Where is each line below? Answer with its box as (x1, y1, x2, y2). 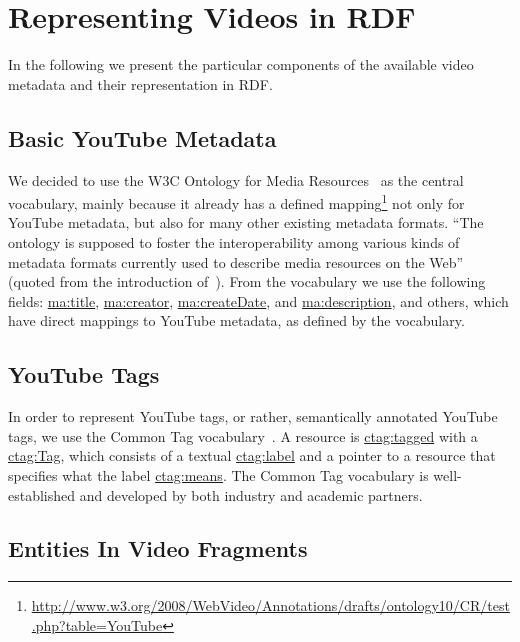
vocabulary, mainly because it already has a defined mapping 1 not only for (8, 190, 465, 213)
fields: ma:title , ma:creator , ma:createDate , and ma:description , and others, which (8, 290, 509, 311)
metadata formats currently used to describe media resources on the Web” (8, 251, 464, 272)
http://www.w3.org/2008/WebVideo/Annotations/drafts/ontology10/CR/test (31, 595, 510, 616)
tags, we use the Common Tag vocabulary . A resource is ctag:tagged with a (8, 425, 478, 446)
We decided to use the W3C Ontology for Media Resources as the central (8, 169, 464, 190)
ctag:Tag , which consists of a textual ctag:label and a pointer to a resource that (8, 445, 496, 466)
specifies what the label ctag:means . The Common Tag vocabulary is (8, 464, 429, 485)
